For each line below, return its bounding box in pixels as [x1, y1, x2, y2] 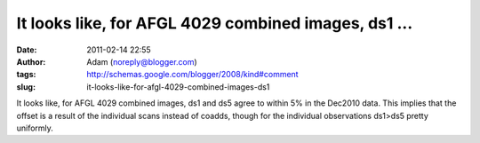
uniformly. [16, 123, 53, 133]
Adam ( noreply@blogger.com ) [86, 56, 197, 67]
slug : [16, 81, 36, 92]
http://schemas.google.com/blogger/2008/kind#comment [86, 69, 299, 80]
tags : [16, 69, 36, 80]
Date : [16, 44, 37, 55]
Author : [16, 56, 46, 67]
